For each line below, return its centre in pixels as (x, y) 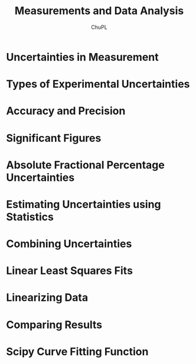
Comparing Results (54, 325)
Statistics (30, 217)
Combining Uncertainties (69, 244)
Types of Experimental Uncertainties (98, 84)
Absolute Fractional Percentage (86, 165)
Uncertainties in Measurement (82, 57)
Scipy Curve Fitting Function (77, 351)
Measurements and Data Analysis (99, 11)
